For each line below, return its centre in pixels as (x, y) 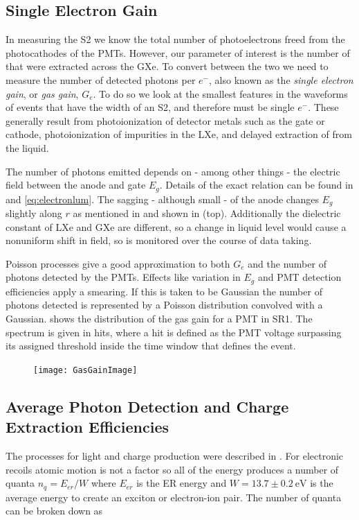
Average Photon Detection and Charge (147, 406)
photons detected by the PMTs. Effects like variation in (123, 277)
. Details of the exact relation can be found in (256, 185)
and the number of (287, 263)
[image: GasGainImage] (85, 370)
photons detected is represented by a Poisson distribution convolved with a (164, 305)
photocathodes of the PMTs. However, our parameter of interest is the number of (178, 52)
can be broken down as (54, 511)
